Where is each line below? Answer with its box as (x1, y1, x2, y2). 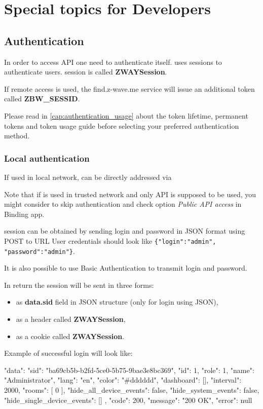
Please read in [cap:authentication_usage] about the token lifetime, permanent (4, 110, 248, 121)
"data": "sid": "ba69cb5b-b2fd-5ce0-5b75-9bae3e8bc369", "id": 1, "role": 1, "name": (4, 364, 254, 375)
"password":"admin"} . (4, 245, 75, 256)
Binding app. (4, 208, 45, 219)
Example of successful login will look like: (4, 348, 133, 358)
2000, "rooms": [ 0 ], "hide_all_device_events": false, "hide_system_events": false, (4, 384, 259, 395)
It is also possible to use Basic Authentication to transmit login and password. (4, 263, 247, 273)
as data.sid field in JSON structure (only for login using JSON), (16, 296, 218, 307)
